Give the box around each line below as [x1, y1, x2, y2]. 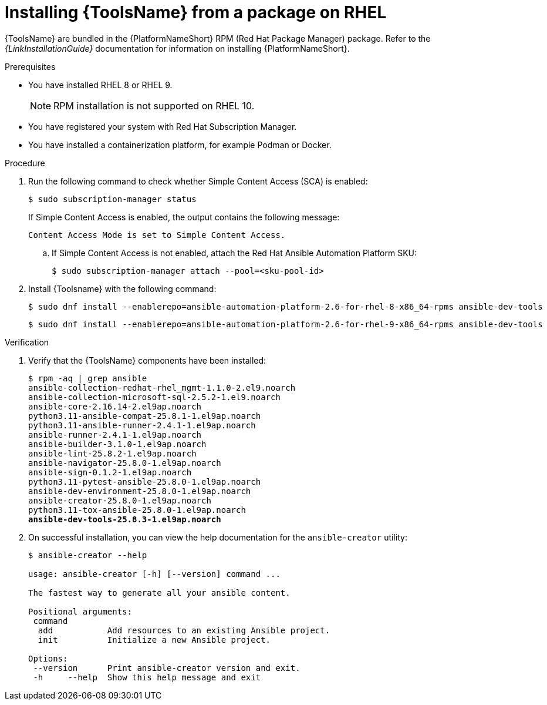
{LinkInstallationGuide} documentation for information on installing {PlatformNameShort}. [5, 43, 350, 53]
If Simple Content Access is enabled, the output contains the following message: [28, 211, 340, 222]
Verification [5, 337, 49, 347]
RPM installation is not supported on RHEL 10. [53, 99, 255, 112]
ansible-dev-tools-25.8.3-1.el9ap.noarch [28, 514, 221, 524]
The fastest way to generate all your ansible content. [28, 587, 291, 597]
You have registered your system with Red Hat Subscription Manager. [28, 121, 297, 132]
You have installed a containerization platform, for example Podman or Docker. [28, 139, 332, 150]
